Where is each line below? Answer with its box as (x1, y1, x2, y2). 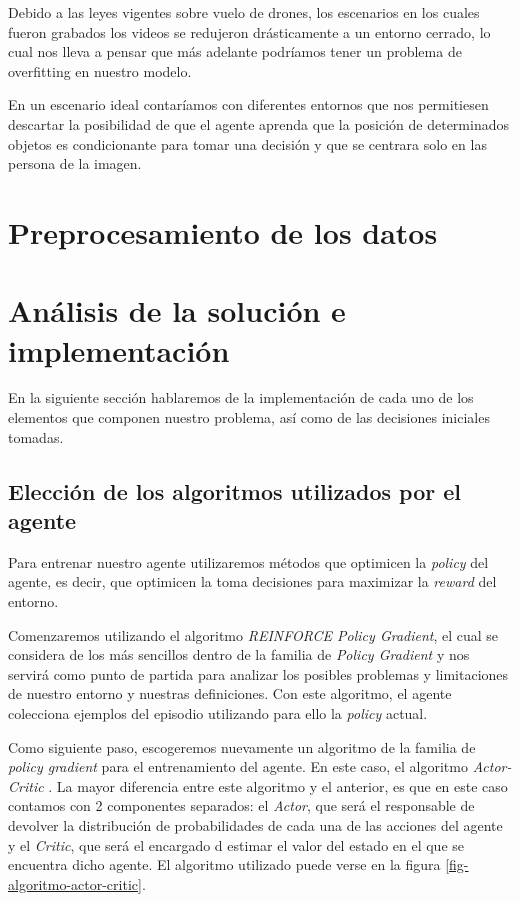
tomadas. (8, 426, 64, 447)
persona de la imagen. (8, 153, 142, 174)
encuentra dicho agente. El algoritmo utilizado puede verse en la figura (8, 854, 441, 875)
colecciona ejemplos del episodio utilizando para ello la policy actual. (8, 702, 428, 723)
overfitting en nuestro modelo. (8, 60, 192, 81)
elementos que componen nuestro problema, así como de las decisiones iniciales (8, 407, 490, 428)
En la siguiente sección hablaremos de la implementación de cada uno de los (8, 387, 474, 408)
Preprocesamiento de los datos (8, 211, 438, 252)
